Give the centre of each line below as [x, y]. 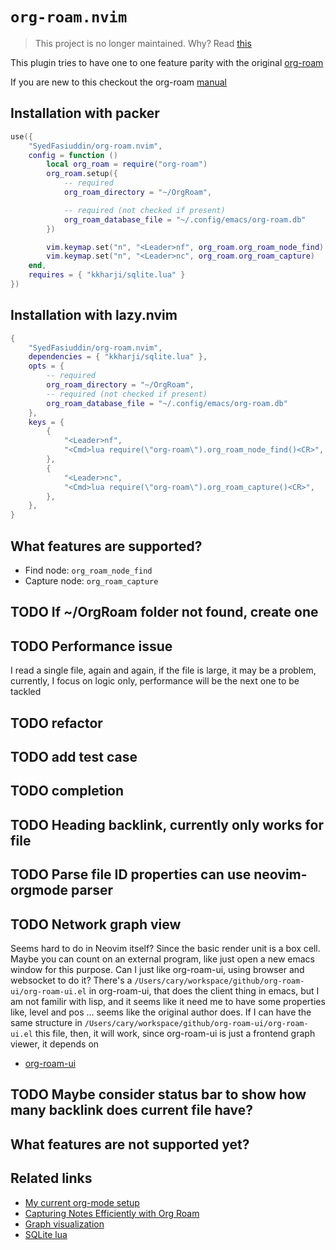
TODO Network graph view [96, 924]
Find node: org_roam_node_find [88, 570]
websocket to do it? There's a [71, 980]
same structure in [46, 1022]
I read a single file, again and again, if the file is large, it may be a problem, [163, 670]
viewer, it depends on [55, 1044]
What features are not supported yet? [130, 1144]
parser [91, 890]
